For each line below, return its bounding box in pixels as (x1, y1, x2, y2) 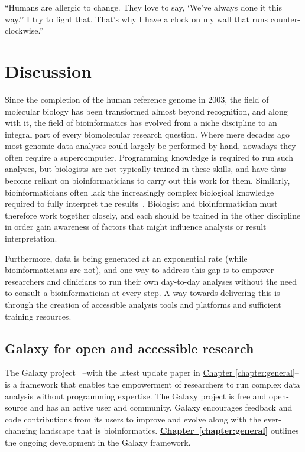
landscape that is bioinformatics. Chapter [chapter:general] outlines (39, 424, 299, 437)
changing (5, 424, 37, 437)
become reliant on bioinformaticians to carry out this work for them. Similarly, (5, 174, 290, 187)
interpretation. (5, 232, 57, 245)
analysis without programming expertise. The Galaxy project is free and (5, 389, 267, 402)
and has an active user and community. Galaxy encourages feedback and (30, 401, 293, 414)
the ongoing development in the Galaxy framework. (5, 435, 191, 448)
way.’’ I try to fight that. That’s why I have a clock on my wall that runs (5, 12, 268, 25)
